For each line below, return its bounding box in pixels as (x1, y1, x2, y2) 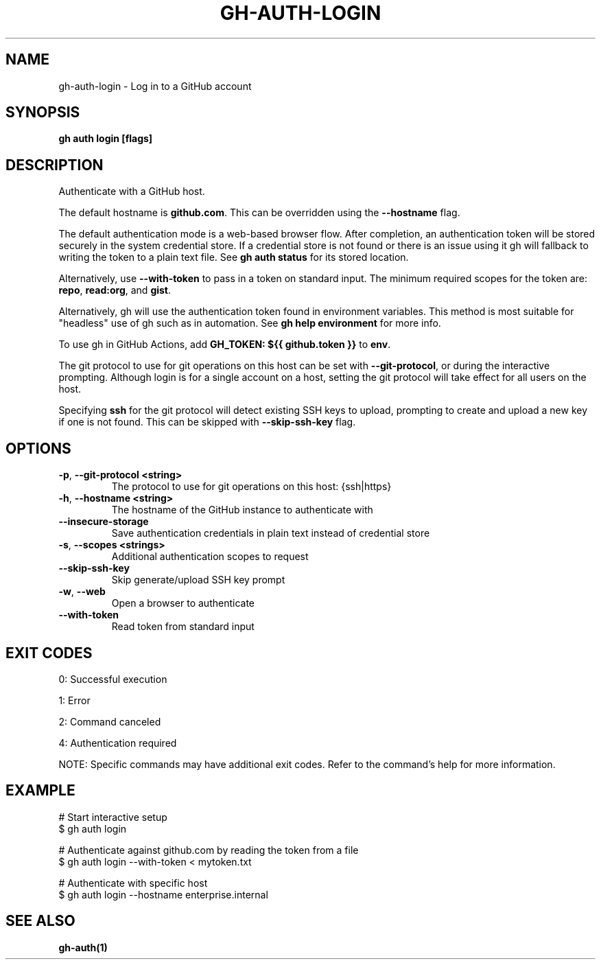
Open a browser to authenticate (111, 597, 255, 609)
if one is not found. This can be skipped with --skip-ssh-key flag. (58, 416, 356, 428)
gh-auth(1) (58, 941, 108, 953)
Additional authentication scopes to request (111, 550, 309, 563)
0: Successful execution (58, 673, 167, 685)
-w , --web (58, 585, 106, 598)
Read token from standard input (111, 620, 255, 633)
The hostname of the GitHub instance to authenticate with (111, 504, 373, 516)
